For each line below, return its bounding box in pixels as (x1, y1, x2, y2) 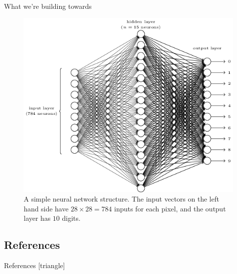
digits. (62, 213, 80, 223)
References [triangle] (4, 260, 65, 271)
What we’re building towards (4, 1, 92, 11)
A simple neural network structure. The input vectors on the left (24, 194, 219, 204)
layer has (24, 213, 51, 223)
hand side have (24, 203, 69, 213)
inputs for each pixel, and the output (114, 203, 226, 213)
